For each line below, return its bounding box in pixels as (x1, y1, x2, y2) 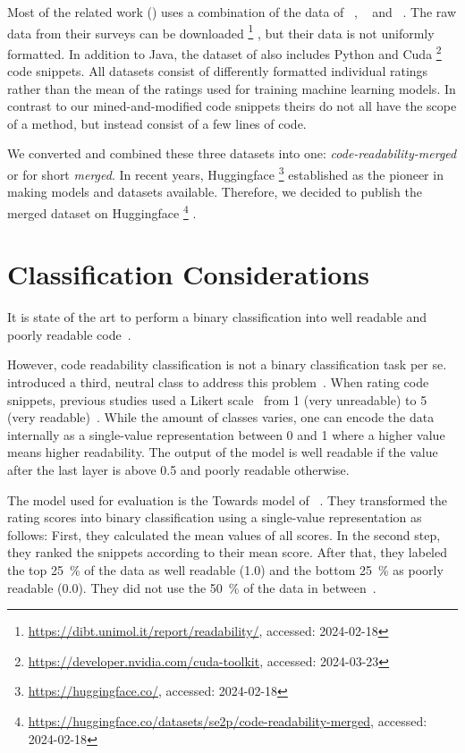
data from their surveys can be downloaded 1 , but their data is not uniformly (7, 21, 435, 42)
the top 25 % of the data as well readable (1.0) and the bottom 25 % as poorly (7, 561, 444, 579)
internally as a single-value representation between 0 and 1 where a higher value (7, 425, 445, 444)
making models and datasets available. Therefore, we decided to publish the (7, 182, 422, 201)
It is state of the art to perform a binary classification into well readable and (7, 308, 427, 326)
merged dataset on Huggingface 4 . (7, 200, 197, 222)
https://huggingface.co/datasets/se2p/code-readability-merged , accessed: (28, 711, 427, 730)
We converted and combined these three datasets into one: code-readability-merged (7, 144, 457, 163)
